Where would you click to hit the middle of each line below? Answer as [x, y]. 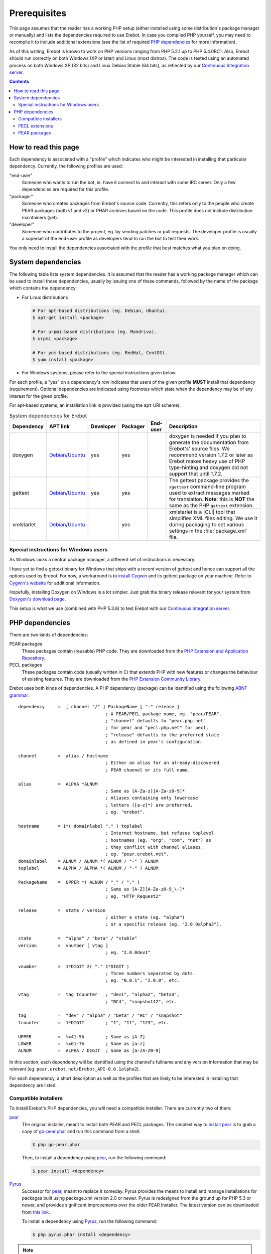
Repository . [34, 658]
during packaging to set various [207, 524]
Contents [19, 82]
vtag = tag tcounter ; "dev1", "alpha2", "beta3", [99, 995]
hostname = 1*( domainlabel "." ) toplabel [81, 826]
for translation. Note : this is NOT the [212, 499]
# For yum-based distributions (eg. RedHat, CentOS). [100, 353]
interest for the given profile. [39, 396]
